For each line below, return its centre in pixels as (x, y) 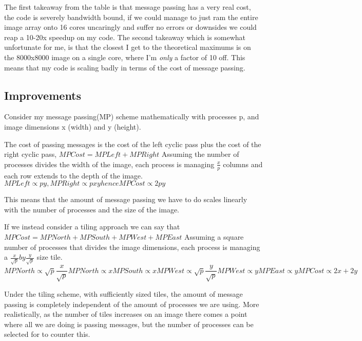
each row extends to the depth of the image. (73, 175)
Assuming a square (214, 236)
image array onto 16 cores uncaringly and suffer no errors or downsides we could (130, 27)
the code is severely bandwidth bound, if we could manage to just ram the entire (131, 17)
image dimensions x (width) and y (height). (73, 126)
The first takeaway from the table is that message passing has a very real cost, (128, 7)
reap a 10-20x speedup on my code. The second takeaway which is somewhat (125, 37)
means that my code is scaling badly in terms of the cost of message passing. (125, 67)
